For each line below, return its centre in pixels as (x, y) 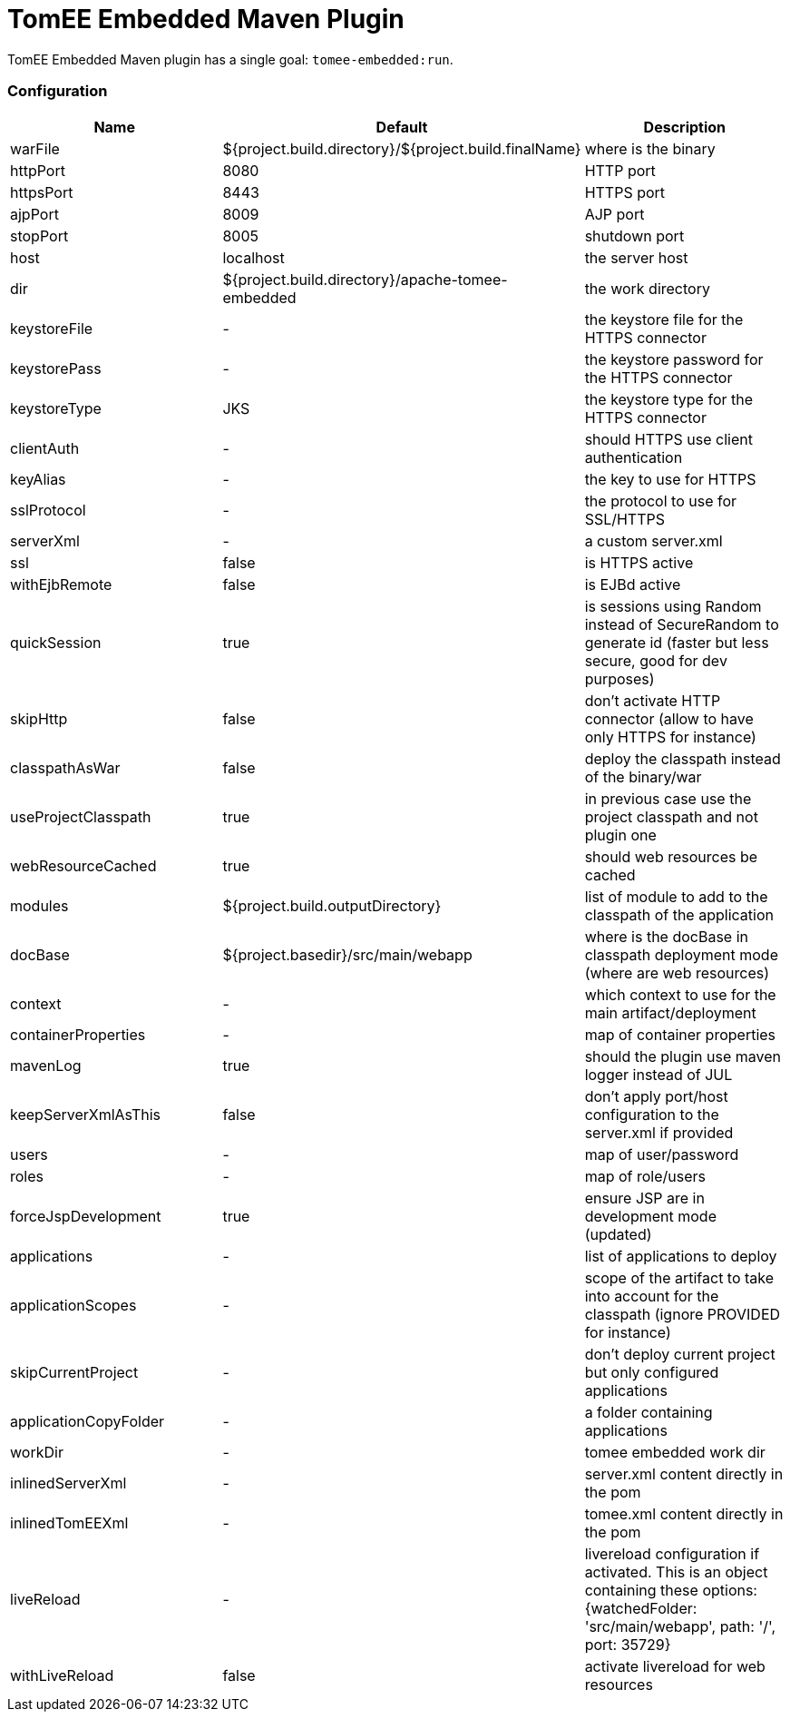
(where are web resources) (677, 972)
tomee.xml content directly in (684, 1513)
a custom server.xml (653, 540)
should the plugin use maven (683, 1056)
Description (685, 127)
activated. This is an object (676, 1572)
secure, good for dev (656, 660)
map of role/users (645, 1176)
